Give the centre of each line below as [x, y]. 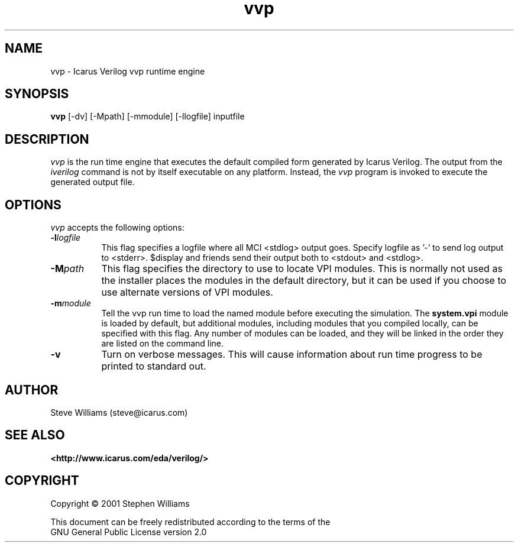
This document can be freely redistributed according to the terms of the [190, 522]
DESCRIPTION [47, 139]
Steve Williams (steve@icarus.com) [119, 412]
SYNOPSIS [37, 94]
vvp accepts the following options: [117, 228]
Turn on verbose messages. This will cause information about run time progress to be [292, 355]
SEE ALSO [35, 435]
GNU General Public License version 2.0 [129, 532]
